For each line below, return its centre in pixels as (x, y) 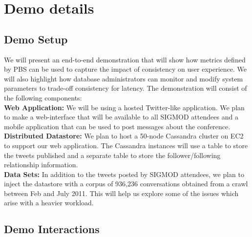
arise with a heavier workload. (49, 203)
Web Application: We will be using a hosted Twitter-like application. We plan (124, 107)
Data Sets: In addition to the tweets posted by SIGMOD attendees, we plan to (124, 174)
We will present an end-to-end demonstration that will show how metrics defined (125, 59)
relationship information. (41, 165)
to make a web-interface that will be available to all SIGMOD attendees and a (121, 117)
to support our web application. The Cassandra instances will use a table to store (126, 145)
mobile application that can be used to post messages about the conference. (117, 126)
